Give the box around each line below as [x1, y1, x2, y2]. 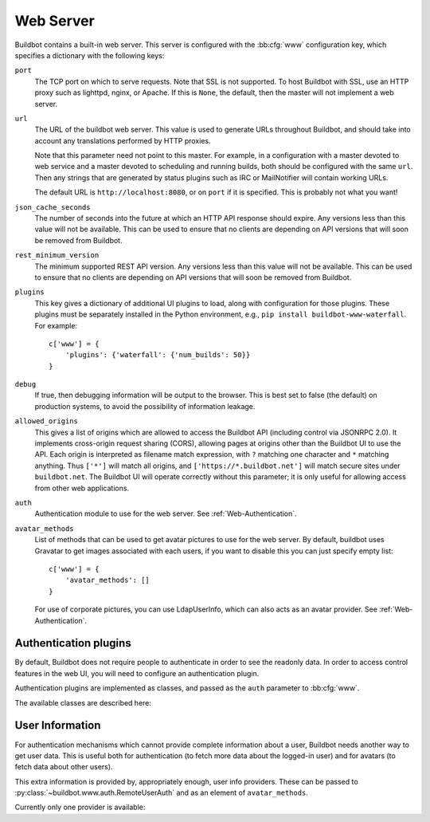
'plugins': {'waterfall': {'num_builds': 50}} [64, 351, 251, 360]
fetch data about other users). [14, 762, 113, 772]
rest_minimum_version [14, 251, 100, 260]
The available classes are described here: [14, 698, 151, 707]
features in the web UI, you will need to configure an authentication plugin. [14, 668, 260, 678]
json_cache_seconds [14, 203, 91, 211]
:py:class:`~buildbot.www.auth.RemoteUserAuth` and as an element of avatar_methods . [14, 788, 308, 797]
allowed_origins [14, 417, 79, 426]
